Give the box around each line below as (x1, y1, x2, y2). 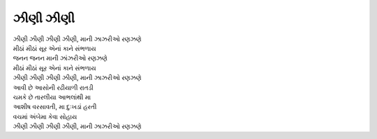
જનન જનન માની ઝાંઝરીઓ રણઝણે (13, 54, 108, 63)
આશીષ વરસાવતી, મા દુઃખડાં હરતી (13, 103, 97, 111)
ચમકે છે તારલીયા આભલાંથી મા (13, 92, 91, 101)
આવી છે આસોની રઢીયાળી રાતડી (13, 83, 94, 92)
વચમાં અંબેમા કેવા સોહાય (13, 112, 77, 121)
